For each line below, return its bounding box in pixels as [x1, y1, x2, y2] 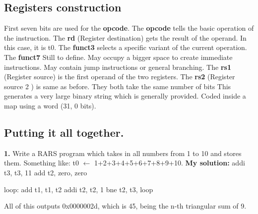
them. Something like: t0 [4, 158, 79, 168]
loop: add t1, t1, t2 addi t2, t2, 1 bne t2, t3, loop [4, 184, 153, 194]
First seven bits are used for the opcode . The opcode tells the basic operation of [4, 23, 254, 33]
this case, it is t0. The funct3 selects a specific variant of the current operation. [4, 42, 247, 53]
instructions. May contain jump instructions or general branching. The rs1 [4, 61, 231, 72]
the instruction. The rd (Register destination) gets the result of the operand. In [4, 32, 247, 43]
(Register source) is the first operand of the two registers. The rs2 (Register [4, 71, 235, 82]
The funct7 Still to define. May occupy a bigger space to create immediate [4, 52, 233, 62]
